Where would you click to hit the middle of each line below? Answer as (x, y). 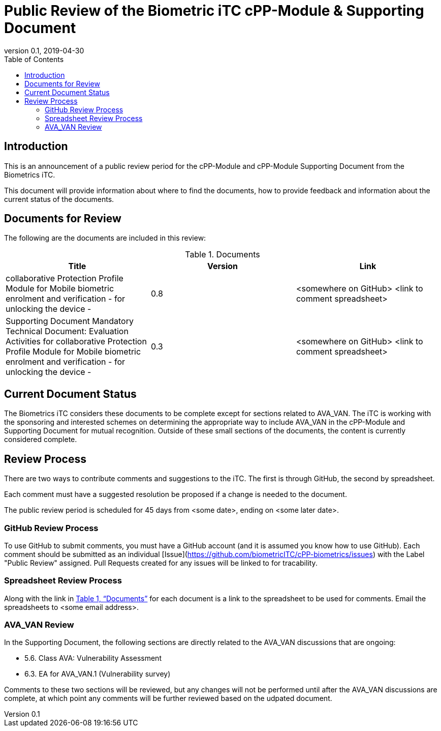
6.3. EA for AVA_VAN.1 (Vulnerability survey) (98, 674)
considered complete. (41, 440)
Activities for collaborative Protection (76, 342)
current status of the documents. (59, 199)
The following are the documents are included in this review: (105, 238)
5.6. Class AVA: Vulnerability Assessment (93, 658)
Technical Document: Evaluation (67, 331)
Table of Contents (34, 59)
